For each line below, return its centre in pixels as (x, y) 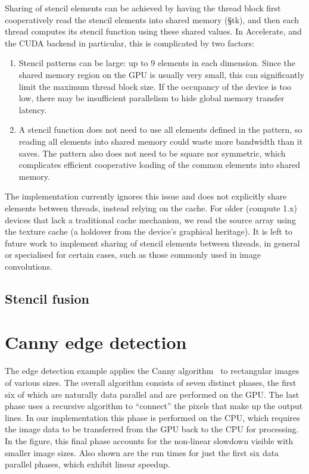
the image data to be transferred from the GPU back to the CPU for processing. (152, 429)
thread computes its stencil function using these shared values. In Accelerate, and (153, 31)
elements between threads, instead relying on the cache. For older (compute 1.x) (151, 208)
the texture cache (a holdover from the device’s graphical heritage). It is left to (149, 231)
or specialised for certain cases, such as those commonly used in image (133, 255)
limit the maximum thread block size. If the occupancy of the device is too (155, 86)
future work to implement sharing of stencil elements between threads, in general (152, 243)
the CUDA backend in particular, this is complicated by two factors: (129, 43)
